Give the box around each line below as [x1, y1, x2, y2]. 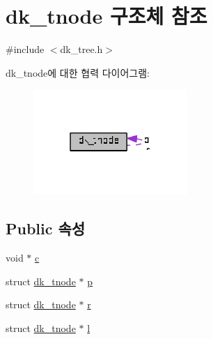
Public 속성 [6, 218, 86, 239]
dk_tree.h [60, 42, 103, 56]
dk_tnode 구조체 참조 [6, 1, 207, 30]
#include [6, 42, 45, 56]
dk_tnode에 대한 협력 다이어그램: [6, 65, 150, 80]
